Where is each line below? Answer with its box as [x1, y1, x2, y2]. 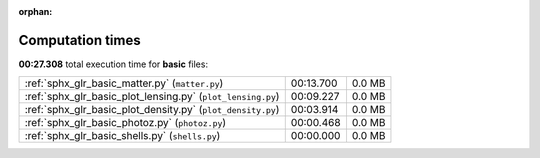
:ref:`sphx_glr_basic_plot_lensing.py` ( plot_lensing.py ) [24, 90, 280, 104]
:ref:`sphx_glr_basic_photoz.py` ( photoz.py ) [24, 116, 227, 130]
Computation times [18, 31, 141, 49]
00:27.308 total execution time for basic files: [18, 58, 209, 70]
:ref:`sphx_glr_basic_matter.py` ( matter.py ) [24, 76, 224, 90]
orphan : [18, 6, 53, 17]
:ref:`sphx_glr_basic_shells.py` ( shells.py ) [24, 129, 221, 143]
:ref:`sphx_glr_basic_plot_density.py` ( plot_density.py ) [24, 103, 280, 117]
